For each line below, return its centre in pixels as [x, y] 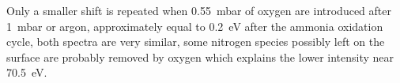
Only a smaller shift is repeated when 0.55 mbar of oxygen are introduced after [199, 10]
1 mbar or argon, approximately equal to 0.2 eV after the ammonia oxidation [195, 26]
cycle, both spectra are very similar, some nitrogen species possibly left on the [196, 41]
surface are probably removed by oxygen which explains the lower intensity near [200, 57]
